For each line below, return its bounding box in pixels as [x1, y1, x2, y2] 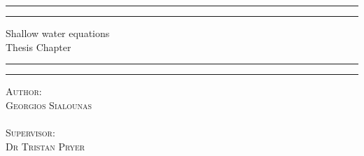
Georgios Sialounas [6, 97, 92, 112]
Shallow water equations [6, 26, 110, 40]
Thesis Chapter [6, 39, 71, 54]
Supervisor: [6, 125, 55, 139]
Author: [6, 84, 42, 99]
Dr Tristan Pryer [6, 139, 85, 153]
